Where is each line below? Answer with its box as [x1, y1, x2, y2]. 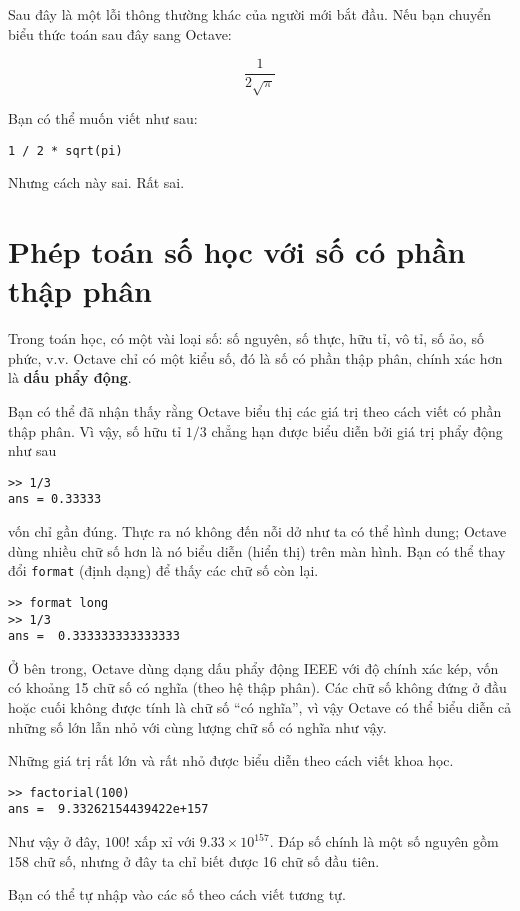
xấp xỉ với [134, 831, 196, 852]
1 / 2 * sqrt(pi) [8, 143, 123, 158]
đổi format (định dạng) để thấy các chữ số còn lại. [8, 560, 319, 581]
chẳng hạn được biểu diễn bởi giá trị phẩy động [211, 420, 503, 441]
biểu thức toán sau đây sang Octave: [8, 23, 232, 44]
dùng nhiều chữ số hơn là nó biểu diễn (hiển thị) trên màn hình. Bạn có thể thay [8, 540, 506, 561]
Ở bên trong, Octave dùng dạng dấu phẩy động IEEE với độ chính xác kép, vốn [8, 657, 499, 678]
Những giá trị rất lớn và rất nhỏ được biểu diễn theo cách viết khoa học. [8, 750, 454, 771]
